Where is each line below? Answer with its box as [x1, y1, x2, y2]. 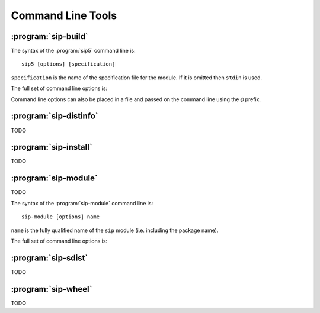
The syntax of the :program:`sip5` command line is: [11, 47, 136, 54]
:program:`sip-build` [11, 31, 88, 41]
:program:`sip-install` [11, 142, 92, 152]
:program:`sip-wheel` [11, 284, 92, 294]
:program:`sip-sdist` [11, 253, 88, 263]
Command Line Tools [11, 9, 117, 22]
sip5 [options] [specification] [21, 61, 116, 67]
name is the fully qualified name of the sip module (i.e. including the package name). [11, 227, 219, 234]
